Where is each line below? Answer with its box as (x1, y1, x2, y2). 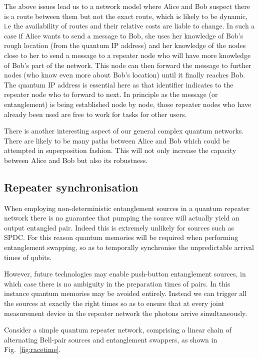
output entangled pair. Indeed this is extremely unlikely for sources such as (4, 222, 234, 232)
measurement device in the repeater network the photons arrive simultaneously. (4, 307, 247, 318)
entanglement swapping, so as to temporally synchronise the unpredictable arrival (4, 242, 254, 252)
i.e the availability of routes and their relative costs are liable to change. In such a (4, 20, 255, 31)
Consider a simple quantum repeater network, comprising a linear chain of (4, 324, 231, 335)
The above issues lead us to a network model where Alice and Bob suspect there (4, 1, 250, 11)
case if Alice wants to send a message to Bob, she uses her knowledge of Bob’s (4, 30, 243, 40)
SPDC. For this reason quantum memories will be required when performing (4, 232, 238, 242)
